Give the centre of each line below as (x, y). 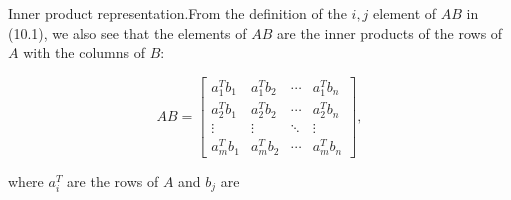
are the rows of (113, 180)
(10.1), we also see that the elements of (127, 32)
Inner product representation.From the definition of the (177, 13)
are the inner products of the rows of (390, 32)
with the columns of (84, 52)
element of (405, 13)
